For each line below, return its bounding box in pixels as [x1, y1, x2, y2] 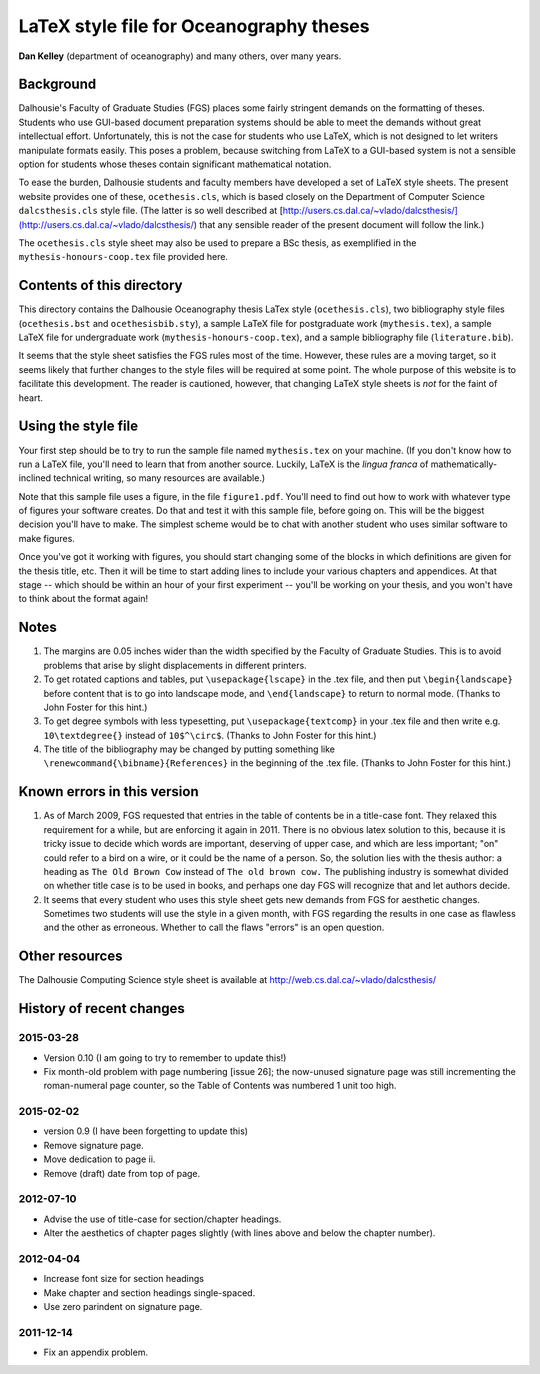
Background [18, 76, 97, 93]
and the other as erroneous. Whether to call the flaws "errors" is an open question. [43, 921, 385, 934]
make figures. [18, 532, 75, 544]
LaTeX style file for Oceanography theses [18, 15, 370, 37]
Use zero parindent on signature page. [43, 1301, 203, 1313]
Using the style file [18, 418, 139, 435]
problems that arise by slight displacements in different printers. [43, 659, 307, 671]
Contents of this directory [18, 277, 183, 294]
